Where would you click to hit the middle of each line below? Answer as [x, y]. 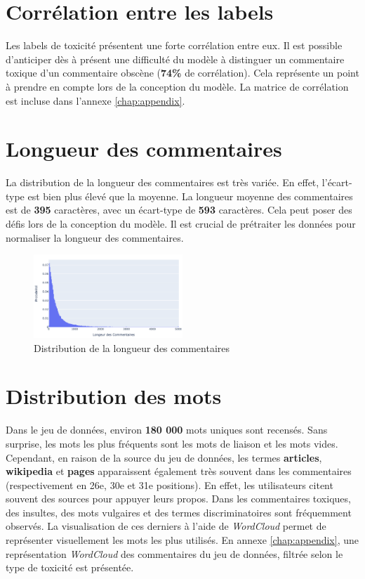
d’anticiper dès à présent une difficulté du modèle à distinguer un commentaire [175, 59]
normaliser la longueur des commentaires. [95, 237]
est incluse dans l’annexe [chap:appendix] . [95, 100]
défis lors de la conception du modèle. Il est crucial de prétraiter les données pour [181, 223]
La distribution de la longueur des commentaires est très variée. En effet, [162, 182]
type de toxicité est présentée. [70, 567]
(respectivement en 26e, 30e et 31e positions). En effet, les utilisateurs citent [170, 484]
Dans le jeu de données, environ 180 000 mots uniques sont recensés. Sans [167, 430]
